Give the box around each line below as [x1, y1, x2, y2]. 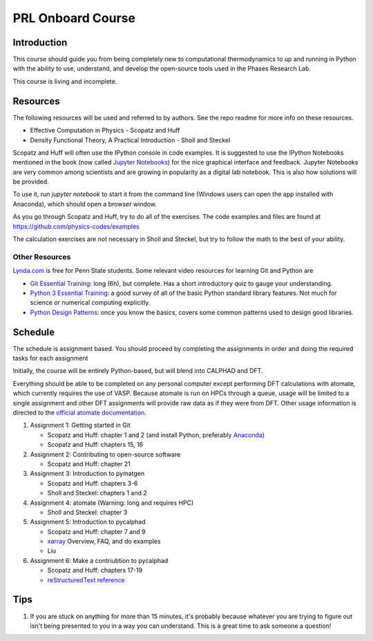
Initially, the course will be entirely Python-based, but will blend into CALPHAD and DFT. [12, 367, 263, 375]
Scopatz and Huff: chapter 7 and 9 [47, 527, 146, 535]
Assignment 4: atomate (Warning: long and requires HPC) [30, 498, 194, 507]
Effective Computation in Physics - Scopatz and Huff [30, 126, 180, 135]
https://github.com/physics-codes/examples [12, 222, 140, 231]
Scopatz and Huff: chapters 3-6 [47, 479, 138, 487]
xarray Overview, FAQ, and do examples [47, 537, 162, 546]
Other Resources [12, 252, 71, 262]
